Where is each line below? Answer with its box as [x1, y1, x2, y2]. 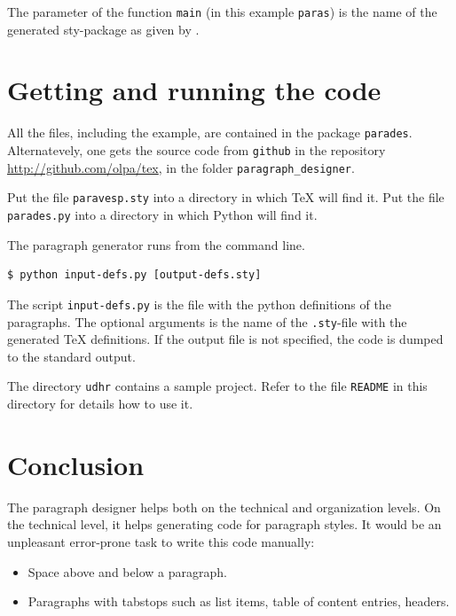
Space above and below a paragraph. [28, 562, 227, 581]
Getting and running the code [7, 72, 381, 108]
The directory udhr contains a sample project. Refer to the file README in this [7, 377, 428, 395]
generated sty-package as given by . [7, 19, 200, 38]
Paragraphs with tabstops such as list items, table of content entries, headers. [28, 592, 450, 611]
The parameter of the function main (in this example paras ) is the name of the [7, 3, 437, 20]
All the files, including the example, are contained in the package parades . [7, 123, 413, 142]
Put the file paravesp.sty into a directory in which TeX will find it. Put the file [7, 188, 444, 207]
